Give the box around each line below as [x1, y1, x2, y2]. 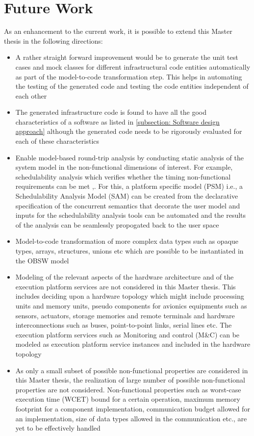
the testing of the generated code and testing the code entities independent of [15, 81, 249, 91]
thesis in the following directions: [4, 35, 103, 46]
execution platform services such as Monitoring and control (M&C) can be [15, 329, 240, 339]
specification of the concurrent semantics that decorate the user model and [15, 200, 240, 210]
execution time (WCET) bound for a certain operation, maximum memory [15, 394, 240, 404]
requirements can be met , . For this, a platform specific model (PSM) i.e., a [15, 181, 243, 191]
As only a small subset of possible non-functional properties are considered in [15, 365, 248, 375]
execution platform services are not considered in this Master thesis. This [15, 281, 236, 291]
